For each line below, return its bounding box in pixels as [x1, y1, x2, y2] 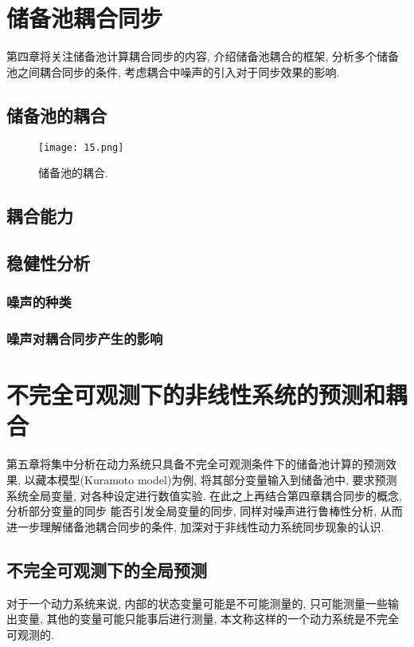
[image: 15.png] [38, 141, 124, 153]
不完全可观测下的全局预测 [6, 557, 207, 582]
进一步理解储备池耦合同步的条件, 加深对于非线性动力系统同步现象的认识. [6, 518, 385, 535]
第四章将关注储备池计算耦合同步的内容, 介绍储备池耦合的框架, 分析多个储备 [6, 48, 400, 65]
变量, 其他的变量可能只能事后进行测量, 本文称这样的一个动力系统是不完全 [17, 610, 400, 627]
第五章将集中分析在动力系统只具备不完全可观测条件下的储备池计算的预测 [6, 456, 385, 472]
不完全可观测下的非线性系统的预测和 [6, 378, 386, 411]
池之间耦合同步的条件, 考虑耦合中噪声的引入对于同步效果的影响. [6, 63, 340, 80]
